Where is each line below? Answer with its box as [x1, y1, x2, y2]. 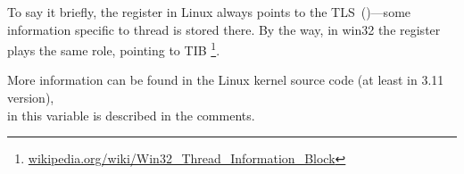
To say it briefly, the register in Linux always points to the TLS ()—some [7, 3, 411, 21]
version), [7, 88, 54, 107]
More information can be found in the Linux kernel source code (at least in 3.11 [7, 70, 444, 89]
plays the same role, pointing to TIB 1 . [7, 38, 220, 59]
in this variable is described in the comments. [7, 105, 255, 124]
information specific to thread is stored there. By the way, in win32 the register [7, 20, 441, 38]
